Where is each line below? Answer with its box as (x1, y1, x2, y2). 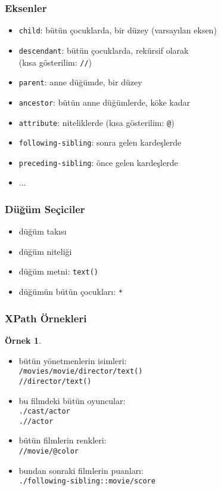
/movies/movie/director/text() (18, 367, 143, 376)
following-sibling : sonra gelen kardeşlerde (18, 136, 182, 149)
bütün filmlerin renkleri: (18, 434, 107, 446)
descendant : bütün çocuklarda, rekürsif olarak (18, 44, 189, 56)
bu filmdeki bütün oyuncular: (18, 394, 126, 406)
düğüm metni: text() (18, 265, 98, 278)
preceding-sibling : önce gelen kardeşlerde (18, 156, 178, 168)
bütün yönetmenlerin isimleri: (18, 354, 127, 366)
